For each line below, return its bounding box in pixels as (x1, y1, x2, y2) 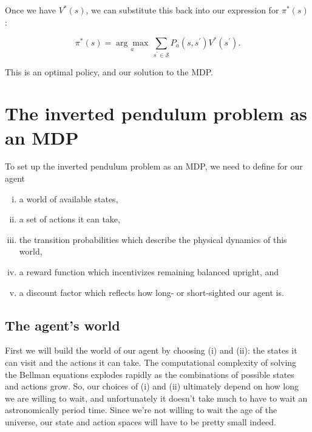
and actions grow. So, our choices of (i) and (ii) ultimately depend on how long (5, 380, 299, 393)
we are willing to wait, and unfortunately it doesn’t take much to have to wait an (5, 391, 308, 404)
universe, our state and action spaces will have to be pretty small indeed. (5, 415, 276, 428)
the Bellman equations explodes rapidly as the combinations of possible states (5, 368, 294, 380)
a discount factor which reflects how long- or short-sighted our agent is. (19, 286, 284, 298)
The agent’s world (5, 315, 120, 334)
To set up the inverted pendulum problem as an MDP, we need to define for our (5, 160, 303, 173)
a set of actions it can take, (19, 213, 120, 225)
